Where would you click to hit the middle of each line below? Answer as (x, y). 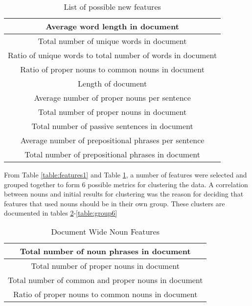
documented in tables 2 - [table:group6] (61, 213)
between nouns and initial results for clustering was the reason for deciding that (124, 194)
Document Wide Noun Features (105, 231)
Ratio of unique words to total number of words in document (113, 55)
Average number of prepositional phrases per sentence (112, 140)
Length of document (113, 83)
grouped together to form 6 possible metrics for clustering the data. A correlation (126, 184)
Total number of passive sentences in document (112, 126)
